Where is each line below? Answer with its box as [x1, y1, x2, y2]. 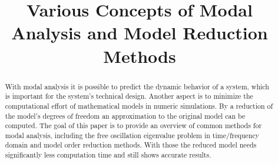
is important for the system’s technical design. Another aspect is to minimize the [5, 91, 253, 101]
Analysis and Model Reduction [11, 21, 268, 45]
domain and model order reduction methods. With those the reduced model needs [5, 140, 257, 150]
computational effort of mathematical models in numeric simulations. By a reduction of [5, 101, 273, 111]
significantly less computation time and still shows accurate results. [5, 150, 211, 160]
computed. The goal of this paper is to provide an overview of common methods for [5, 121, 262, 130]
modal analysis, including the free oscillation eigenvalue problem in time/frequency [5, 130, 259, 140]
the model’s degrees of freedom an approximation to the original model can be [5, 111, 246, 121]
